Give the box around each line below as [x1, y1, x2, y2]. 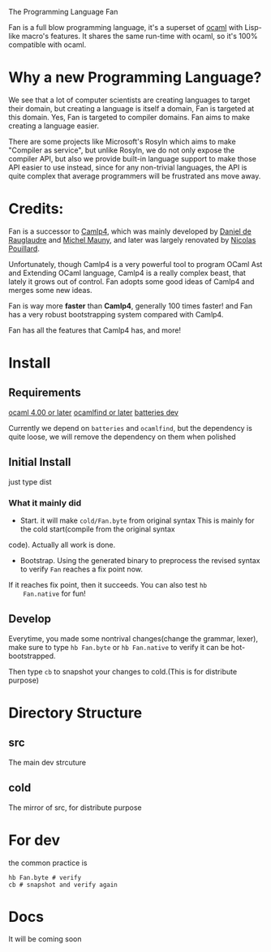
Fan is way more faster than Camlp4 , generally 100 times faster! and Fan [8, 300, 253, 311]
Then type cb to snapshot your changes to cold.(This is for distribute [8, 666, 238, 676]
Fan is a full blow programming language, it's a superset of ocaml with [8, 23, 243, 32]
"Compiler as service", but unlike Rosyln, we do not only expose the [8, 145, 235, 155]
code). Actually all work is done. [8, 540, 116, 549]
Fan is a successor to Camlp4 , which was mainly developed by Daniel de [8, 226, 252, 236]
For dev [8, 831, 61, 849]
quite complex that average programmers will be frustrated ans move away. [8, 170, 261, 181]
